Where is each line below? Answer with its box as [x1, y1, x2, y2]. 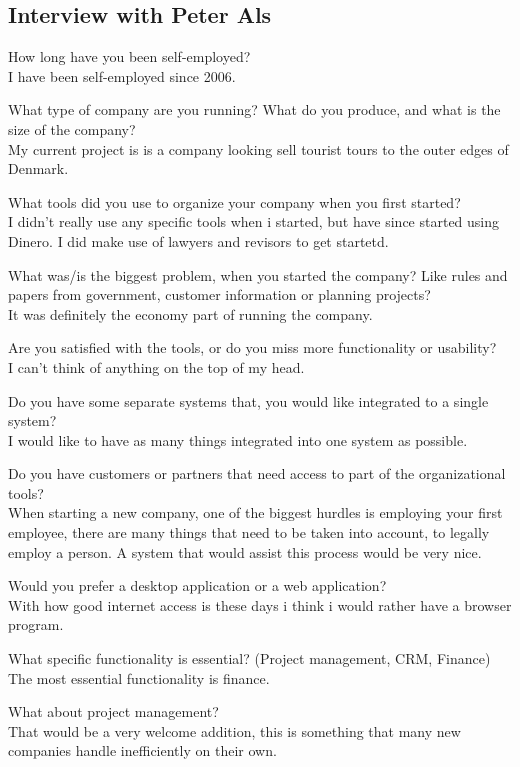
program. [8, 614, 64, 635]
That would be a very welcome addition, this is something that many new [8, 720, 461, 741]
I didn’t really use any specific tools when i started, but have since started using [8, 211, 500, 232]
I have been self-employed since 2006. [8, 65, 236, 86]
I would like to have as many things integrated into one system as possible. [8, 429, 468, 450]
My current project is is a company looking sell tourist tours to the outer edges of [8, 138, 509, 159]
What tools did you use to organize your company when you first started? [8, 191, 461, 212]
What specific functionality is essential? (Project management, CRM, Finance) [8, 648, 491, 669]
